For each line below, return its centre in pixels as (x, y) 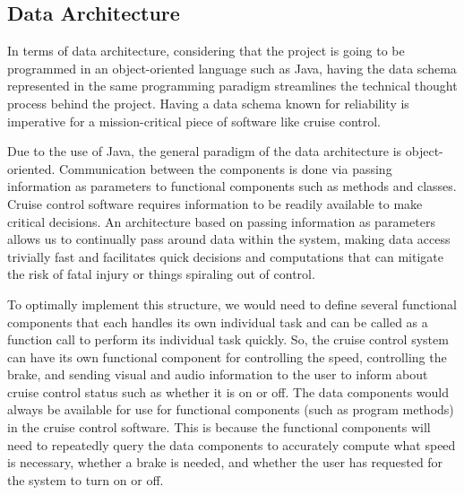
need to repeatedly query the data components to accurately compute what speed (232, 444)
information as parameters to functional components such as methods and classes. (232, 186)
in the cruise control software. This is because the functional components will (219, 427)
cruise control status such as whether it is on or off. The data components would (228, 391)
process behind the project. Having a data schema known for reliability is (208, 103)
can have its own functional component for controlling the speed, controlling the (227, 356)
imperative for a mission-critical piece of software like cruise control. (194, 121)
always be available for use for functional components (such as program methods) (231, 409)
